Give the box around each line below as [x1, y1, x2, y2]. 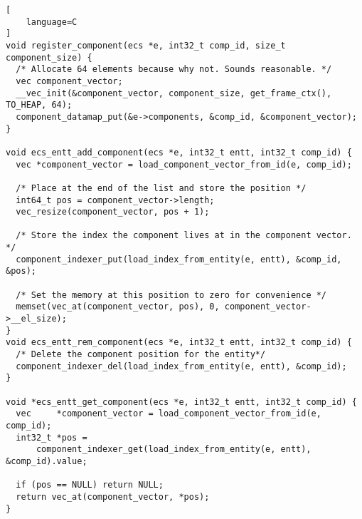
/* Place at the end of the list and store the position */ [16, 183, 307, 193]
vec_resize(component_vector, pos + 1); [16, 207, 210, 217]
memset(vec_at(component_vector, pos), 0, [16, 302, 220, 312]
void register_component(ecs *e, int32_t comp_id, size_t [6, 40, 286, 51]
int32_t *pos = [16, 432, 87, 443]
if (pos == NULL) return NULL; [16, 480, 164, 490]
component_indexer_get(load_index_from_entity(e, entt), [36, 444, 312, 455]
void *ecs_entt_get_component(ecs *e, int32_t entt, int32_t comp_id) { [6, 396, 357, 407]
